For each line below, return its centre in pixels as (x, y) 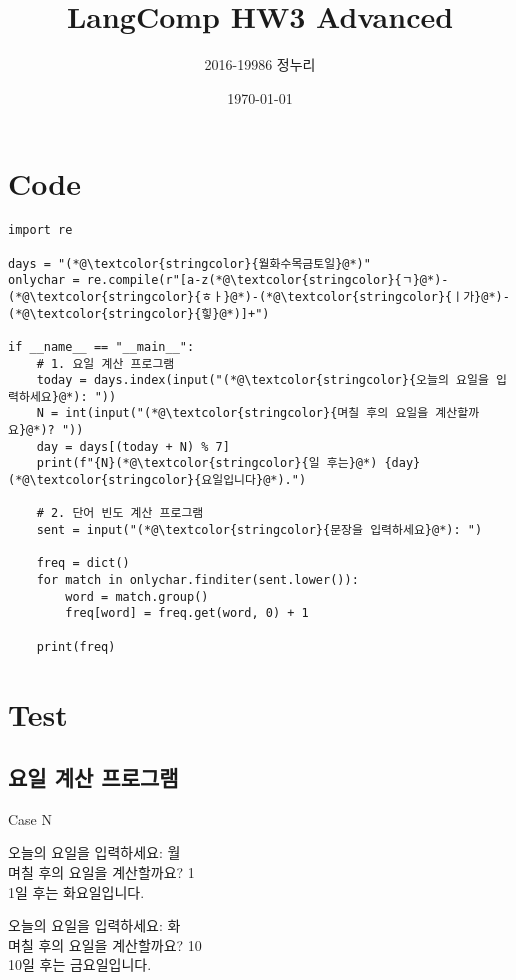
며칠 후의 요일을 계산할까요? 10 (105, 944)
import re (40, 230)
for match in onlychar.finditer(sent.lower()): (197, 580)
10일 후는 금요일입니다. (80, 964)
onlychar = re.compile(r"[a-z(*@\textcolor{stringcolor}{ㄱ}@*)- (228, 280)
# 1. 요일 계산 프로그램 (105, 363)
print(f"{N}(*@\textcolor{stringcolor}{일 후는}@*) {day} (228, 463)
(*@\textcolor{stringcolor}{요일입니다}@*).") (157, 480)
